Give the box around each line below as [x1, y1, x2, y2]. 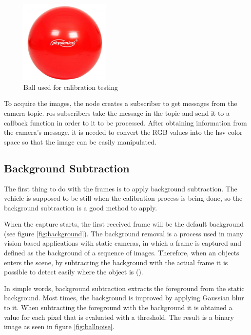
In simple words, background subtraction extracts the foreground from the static [4, 283, 245, 293]
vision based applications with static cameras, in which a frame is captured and [4, 238, 242, 248]
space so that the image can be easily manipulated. [4, 136, 156, 147]
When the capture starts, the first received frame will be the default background [4, 219, 244, 229]
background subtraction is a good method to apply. [4, 202, 157, 212]
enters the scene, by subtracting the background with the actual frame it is [4, 257, 228, 267]
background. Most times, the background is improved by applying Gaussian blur [4, 293, 244, 303]
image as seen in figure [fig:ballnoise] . [4, 321, 115, 332]
